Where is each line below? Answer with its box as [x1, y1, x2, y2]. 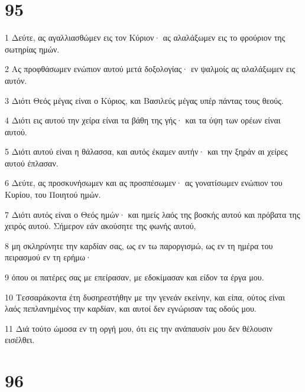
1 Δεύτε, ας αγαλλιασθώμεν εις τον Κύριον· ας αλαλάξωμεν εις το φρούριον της [5, 31, 285, 44]
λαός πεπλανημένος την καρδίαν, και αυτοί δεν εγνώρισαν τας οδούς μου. [5, 302, 257, 315]
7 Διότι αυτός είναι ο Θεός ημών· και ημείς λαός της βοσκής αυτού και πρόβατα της [5, 208, 300, 220]
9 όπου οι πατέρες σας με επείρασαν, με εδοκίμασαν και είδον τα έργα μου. [5, 271, 264, 283]
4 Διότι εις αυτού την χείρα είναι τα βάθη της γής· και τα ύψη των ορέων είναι [5, 114, 281, 126]
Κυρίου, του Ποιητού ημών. [5, 188, 101, 201]
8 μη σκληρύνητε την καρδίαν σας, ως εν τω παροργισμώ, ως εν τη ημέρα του [5, 239, 273, 251]
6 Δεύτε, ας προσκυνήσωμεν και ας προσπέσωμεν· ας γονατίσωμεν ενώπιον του [5, 177, 283, 189]
